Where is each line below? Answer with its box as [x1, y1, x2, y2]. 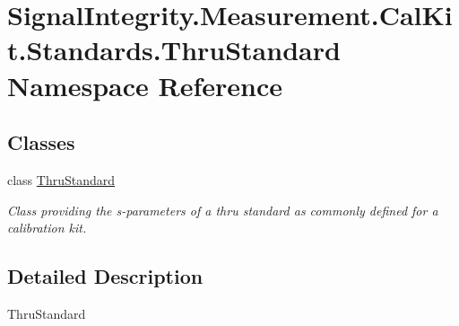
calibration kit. [7, 218, 87, 237]
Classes [7, 128, 75, 156]
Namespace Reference [7, 66, 282, 103]
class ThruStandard [7, 170, 116, 189]
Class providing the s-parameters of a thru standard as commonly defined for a [7, 200, 438, 219]
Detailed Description [7, 262, 204, 290]
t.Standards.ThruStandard [7, 31, 341, 68]
